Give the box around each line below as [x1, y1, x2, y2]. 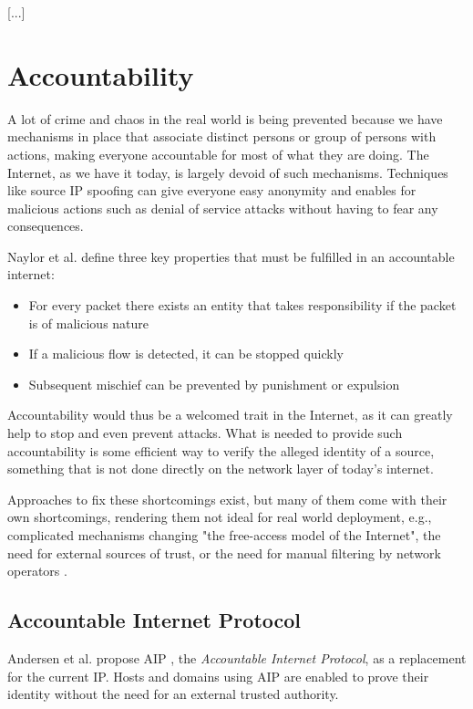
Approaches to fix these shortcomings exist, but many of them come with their [7, 489, 447, 508]
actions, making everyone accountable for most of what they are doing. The [7, 144, 429, 163]
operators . [7, 561, 67, 580]
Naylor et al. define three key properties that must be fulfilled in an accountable [7, 246, 455, 266]
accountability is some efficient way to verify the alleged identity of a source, [7, 441, 435, 460]
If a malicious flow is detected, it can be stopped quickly [28, 344, 344, 363]
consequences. [7, 216, 84, 235]
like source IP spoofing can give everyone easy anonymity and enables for [7, 181, 416, 200]
